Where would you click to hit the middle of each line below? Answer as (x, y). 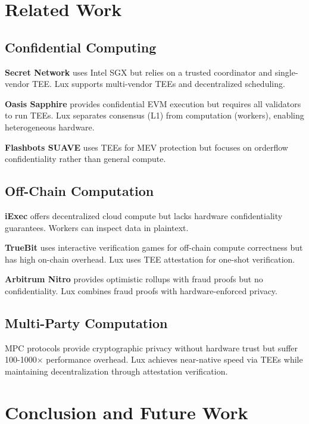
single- (286, 72)
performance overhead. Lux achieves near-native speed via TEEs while (174, 359)
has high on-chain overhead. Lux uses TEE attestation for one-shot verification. (150, 259)
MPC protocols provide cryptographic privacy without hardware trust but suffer (152, 347)
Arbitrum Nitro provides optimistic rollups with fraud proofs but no (134, 279)
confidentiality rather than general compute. (85, 159)
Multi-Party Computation (86, 322)
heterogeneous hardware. (50, 127)
